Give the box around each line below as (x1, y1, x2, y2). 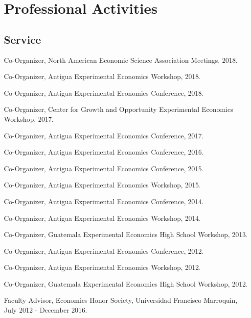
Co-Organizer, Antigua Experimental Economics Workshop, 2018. (4, 71, 201, 81)
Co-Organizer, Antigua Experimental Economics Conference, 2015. (4, 163, 204, 173)
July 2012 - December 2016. (4, 305, 87, 315)
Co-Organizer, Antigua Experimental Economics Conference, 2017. (4, 130, 204, 140)
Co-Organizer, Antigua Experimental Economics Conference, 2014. (4, 196, 204, 206)
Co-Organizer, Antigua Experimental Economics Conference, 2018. (4, 87, 204, 98)
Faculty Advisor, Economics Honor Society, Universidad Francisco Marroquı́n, (4, 295, 238, 305)
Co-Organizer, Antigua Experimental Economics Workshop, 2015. (4, 180, 201, 190)
